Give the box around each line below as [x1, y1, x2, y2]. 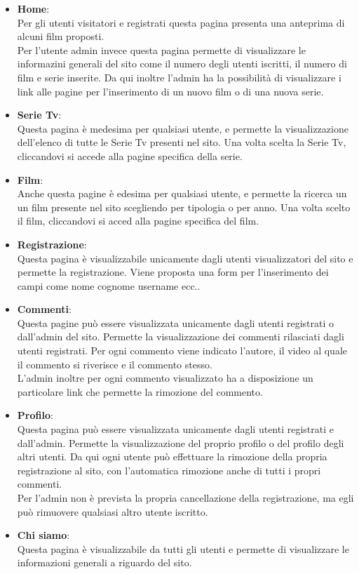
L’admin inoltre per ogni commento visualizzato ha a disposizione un [17, 371, 313, 385]
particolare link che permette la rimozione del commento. [17, 384, 263, 399]
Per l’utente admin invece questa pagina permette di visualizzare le [17, 42, 306, 57]
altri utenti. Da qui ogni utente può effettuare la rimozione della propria [17, 449, 327, 464]
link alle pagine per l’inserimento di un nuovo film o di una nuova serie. [17, 84, 324, 98]
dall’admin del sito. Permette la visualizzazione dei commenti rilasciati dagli [17, 329, 344, 344]
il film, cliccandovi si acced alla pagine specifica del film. [17, 213, 259, 228]
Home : [17, 1, 50, 15]
